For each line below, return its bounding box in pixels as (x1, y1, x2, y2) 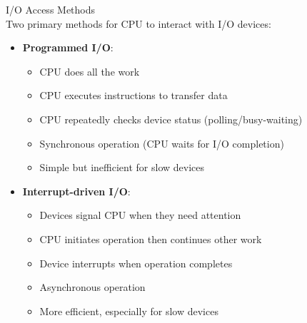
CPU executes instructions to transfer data (39, 88, 228, 103)
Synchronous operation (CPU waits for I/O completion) (39, 135, 284, 150)
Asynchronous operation (39, 280, 146, 294)
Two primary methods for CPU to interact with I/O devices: (6, 16, 271, 31)
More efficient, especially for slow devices (39, 303, 218, 318)
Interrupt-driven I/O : (22, 183, 131, 198)
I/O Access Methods (6, 2, 96, 16)
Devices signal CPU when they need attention (39, 207, 241, 222)
